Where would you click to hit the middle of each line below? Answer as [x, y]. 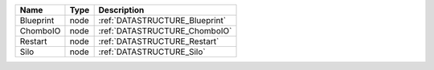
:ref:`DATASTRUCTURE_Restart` [159, 41]
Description [121, 10]
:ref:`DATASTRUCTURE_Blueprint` [162, 20]
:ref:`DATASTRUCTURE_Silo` [152, 52]
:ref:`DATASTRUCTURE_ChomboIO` [165, 31]
